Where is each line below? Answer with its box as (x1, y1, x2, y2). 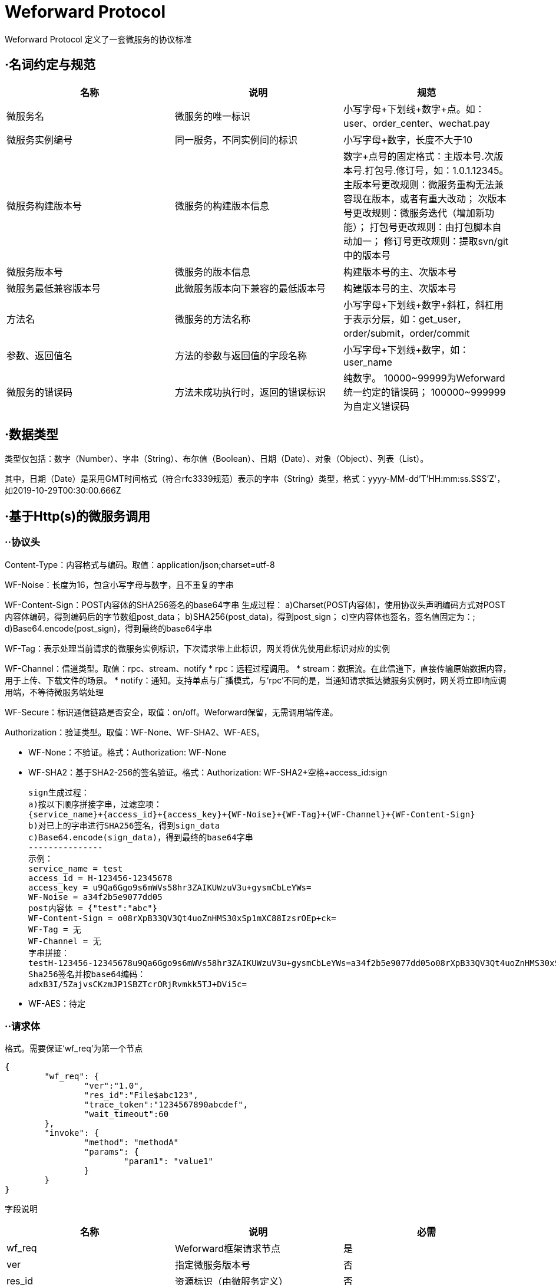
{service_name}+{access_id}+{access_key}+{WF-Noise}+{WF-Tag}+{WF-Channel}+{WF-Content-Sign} (28, 809, 475, 819)
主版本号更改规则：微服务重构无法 (343, 178, 494, 190)
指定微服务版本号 (174, 1259, 250, 1271)
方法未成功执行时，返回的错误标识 (174, 386, 326, 398)
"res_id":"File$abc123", (84, 1090, 198, 1100)
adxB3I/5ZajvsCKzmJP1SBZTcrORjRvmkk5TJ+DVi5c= (28, 979, 247, 989)
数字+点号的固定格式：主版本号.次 (343, 150, 494, 162)
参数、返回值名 (6, 349, 73, 361)
